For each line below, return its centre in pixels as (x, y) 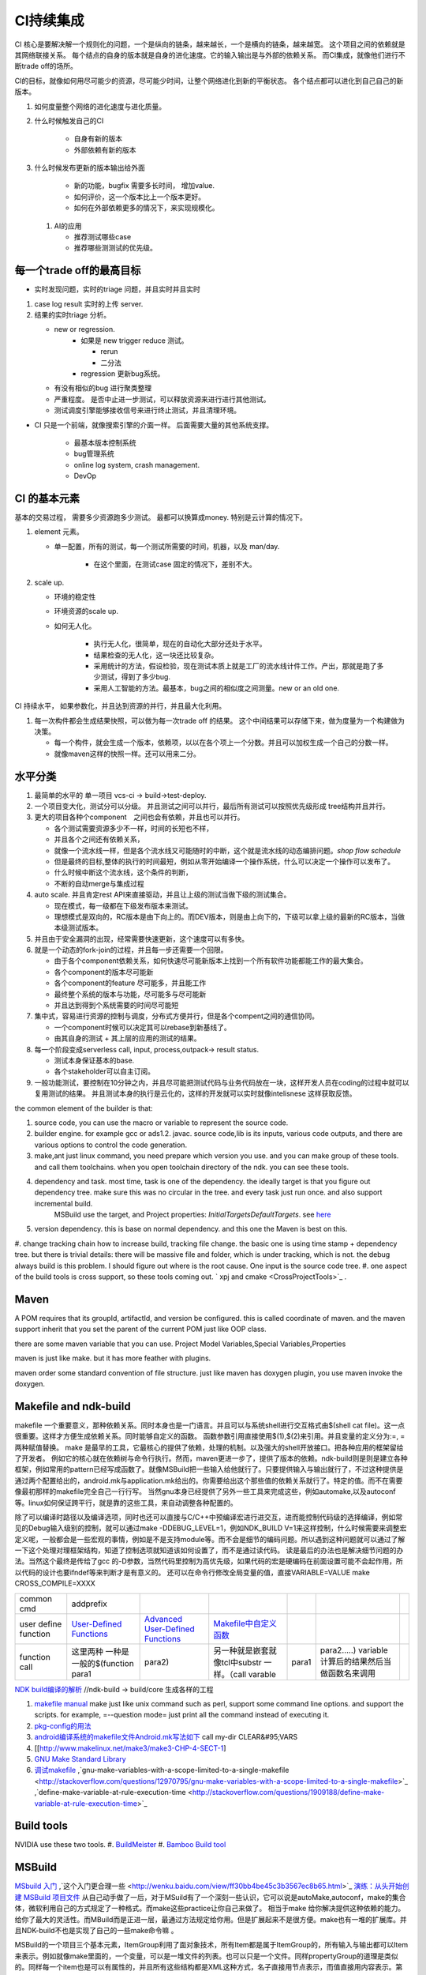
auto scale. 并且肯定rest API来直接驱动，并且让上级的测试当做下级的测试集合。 (163, 895)
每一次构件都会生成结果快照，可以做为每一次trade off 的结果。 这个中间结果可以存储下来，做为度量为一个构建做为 (220, 720)
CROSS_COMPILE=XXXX (55, 1583)
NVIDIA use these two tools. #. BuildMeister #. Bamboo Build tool (120, 1845)
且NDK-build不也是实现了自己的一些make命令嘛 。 (96, 1930)
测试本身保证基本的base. (94, 1060)
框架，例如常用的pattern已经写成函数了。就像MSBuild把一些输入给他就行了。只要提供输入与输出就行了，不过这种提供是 (209, 1469)
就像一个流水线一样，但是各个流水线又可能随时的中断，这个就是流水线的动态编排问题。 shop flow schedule (228, 850)
